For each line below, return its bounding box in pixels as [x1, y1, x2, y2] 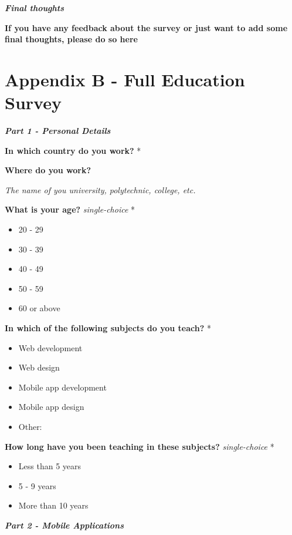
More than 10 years [18, 499, 89, 512]
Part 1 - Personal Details [5, 125, 111, 137]
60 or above [18, 302, 60, 314]
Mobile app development [18, 381, 107, 393]
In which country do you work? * [5, 144, 141, 156]
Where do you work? [5, 164, 91, 176]
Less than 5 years [18, 460, 82, 472]
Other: [18, 420, 42, 432]
